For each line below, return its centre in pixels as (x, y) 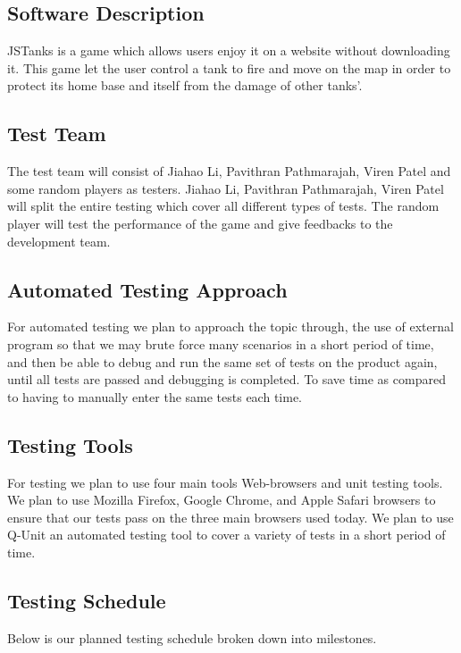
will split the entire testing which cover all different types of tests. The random (223, 206)
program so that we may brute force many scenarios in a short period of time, (221, 343)
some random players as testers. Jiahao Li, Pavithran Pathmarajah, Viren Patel (226, 188)
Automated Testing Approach (147, 289)
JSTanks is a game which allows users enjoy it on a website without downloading (229, 50)
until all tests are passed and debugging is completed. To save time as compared (226, 379)
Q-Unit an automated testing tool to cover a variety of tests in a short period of (226, 535)
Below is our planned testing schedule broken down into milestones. (192, 637)
